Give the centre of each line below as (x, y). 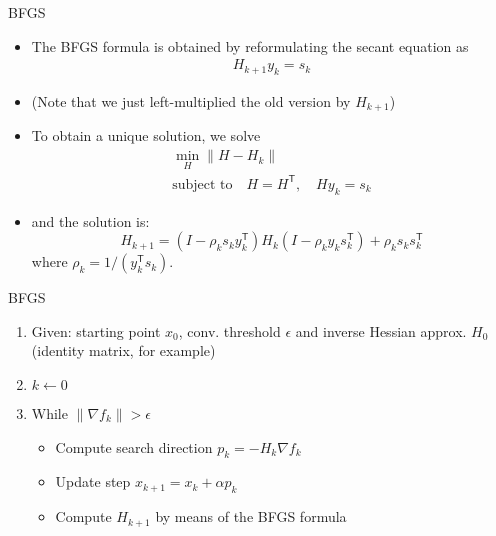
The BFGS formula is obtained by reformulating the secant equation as (250, 45)
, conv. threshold (229, 330)
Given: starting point (96, 330)
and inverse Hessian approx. (381, 330)
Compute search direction (134, 446)
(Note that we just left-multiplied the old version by (191, 101)
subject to (202, 184)
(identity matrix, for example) (123, 350)
